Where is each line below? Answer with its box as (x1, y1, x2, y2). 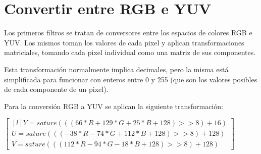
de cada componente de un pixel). (4, 84, 109, 94)
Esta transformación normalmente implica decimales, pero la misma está (4, 64, 229, 74)
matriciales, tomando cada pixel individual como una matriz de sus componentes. (4, 47, 256, 58)
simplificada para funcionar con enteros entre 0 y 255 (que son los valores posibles (4, 74, 257, 84)
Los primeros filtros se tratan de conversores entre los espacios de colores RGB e (4, 27, 252, 38)
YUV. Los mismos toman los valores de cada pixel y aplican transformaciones (4, 37, 244, 47)
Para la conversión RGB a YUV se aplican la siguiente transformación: (4, 100, 223, 111)
